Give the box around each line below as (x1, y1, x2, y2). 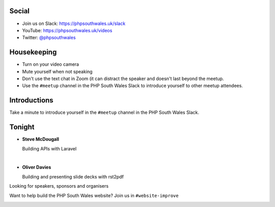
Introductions (9, 96, 53, 105)
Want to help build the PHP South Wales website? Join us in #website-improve (9, 192, 179, 198)
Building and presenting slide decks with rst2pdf (22, 173, 124, 179)
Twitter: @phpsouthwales (22, 35, 76, 41)
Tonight (9, 123, 35, 132)
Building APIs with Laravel (22, 145, 77, 151)
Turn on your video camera (22, 61, 79, 67)
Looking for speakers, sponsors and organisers (9, 183, 109, 189)
